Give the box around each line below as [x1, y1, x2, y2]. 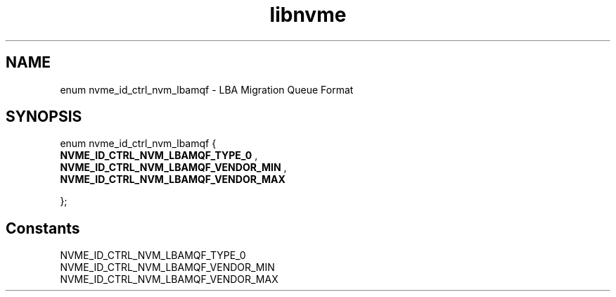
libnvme [269, 3, 347, 27]
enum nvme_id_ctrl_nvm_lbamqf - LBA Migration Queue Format [60, 83, 354, 96]
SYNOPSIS [6, 108, 82, 126]
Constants [6, 219, 80, 237]
